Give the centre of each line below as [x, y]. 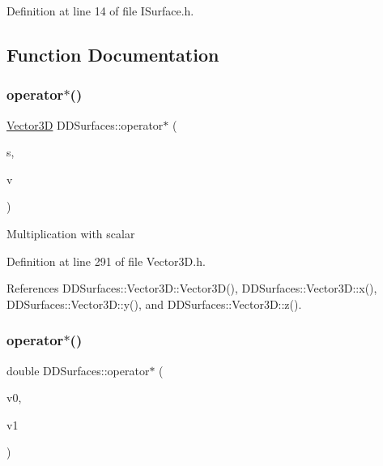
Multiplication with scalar [71, 233]
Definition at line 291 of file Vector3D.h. [106, 261]
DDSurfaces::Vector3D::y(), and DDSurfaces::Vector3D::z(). [154, 304]
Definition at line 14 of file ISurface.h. [100, 11]
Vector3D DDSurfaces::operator [85, 124]
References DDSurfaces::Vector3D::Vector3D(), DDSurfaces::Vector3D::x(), [192, 288]
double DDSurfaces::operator [78, 370]
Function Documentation [113, 54]
